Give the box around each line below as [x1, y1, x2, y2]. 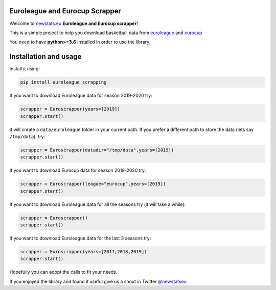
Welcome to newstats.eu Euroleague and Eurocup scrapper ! [9, 20, 138, 27]
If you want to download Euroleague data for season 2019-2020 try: [9, 92, 153, 99]
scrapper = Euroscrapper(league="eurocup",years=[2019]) [20, 181, 166, 187]
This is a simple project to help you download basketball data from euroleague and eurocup [9, 30, 202, 36]
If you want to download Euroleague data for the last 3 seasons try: [9, 235, 151, 241]
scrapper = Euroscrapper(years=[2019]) [20, 106, 120, 112]
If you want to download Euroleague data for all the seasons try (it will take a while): [9, 201, 186, 207]
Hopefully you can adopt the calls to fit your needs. [9, 269, 118, 275]
